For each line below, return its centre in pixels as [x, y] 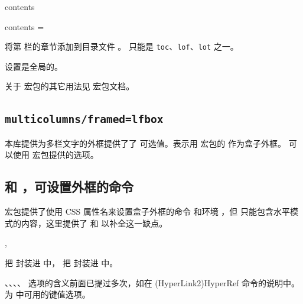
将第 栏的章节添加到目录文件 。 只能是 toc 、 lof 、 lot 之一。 [122, 46]
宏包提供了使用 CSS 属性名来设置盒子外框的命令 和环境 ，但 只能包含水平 [147, 211]
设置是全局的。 [34, 66]
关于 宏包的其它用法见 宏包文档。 [70, 86]
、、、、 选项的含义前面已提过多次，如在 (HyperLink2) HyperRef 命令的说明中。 [152, 282]
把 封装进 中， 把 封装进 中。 [61, 262]
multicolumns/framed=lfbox [84, 119]
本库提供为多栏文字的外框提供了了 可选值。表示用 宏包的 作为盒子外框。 [145, 143]
